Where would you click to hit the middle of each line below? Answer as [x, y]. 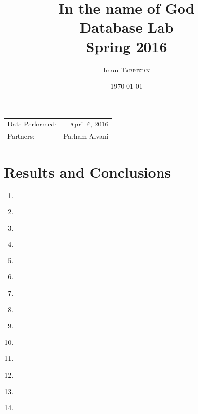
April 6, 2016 [89, 124]
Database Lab [126, 27]
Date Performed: [32, 124]
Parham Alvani [86, 136]
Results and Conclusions [88, 171]
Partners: [21, 136]
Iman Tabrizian [126, 69]
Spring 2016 [126, 46]
